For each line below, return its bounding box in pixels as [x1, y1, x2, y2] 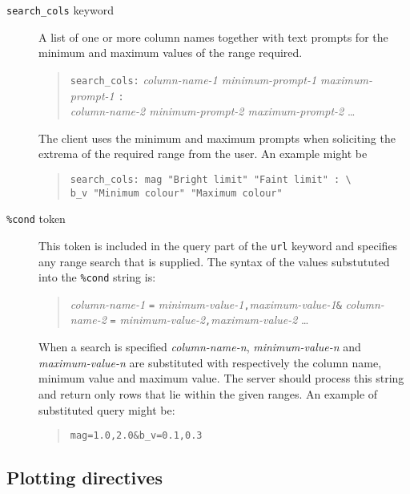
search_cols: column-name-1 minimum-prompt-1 [70, 71, 317, 87]
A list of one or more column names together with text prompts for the [38, 28, 388, 45]
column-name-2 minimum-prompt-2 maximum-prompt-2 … [70, 103, 356, 119]
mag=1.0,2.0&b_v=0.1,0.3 [70, 430, 203, 442]
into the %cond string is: [38, 269, 156, 285]
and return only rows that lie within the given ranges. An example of [38, 385, 378, 402]
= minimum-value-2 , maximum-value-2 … [110, 311, 309, 328]
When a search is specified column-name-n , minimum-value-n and [38, 338, 361, 355]
